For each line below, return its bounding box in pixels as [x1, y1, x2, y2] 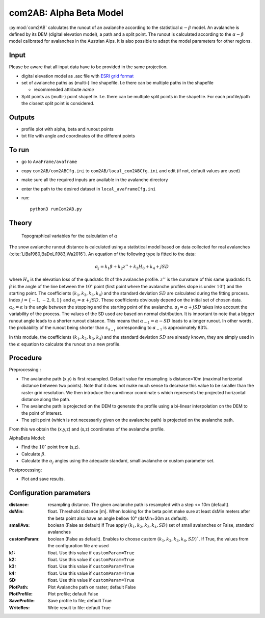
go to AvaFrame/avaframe [21, 159, 77, 164]
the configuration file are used [48, 543, 109, 549]
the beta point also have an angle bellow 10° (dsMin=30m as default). [48, 515, 188, 521]
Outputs [9, 113, 35, 121]
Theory [9, 219, 32, 227]
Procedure [9, 354, 42, 362]
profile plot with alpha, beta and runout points [21, 126, 114, 132]
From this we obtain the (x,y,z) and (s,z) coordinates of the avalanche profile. [9, 426, 165, 432]
